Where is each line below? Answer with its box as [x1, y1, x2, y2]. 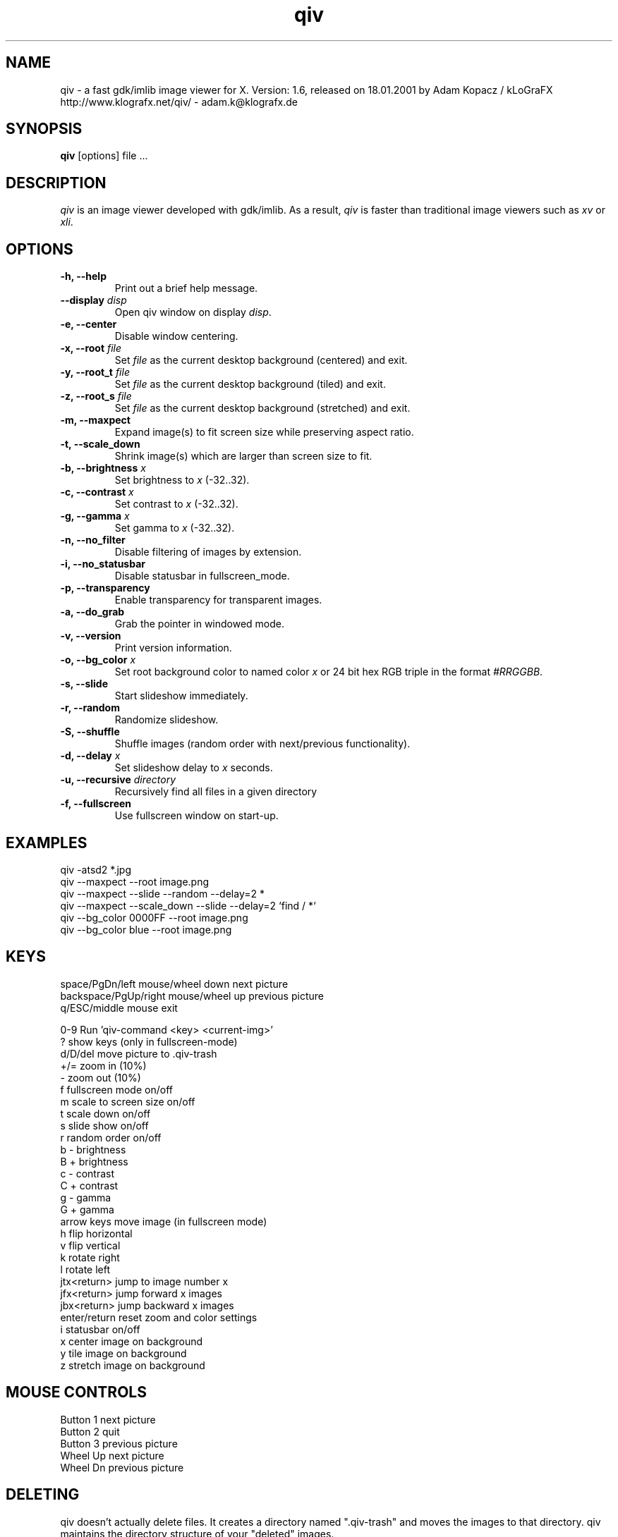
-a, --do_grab [60, 606, 125, 618]
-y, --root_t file [60, 366, 130, 379]
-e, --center [60, 318, 117, 331]
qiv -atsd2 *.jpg [60, 863, 132, 876]
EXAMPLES [6, 833, 87, 852]
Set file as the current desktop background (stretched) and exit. [114, 402, 411, 415]
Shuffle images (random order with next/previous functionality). [114, 737, 411, 750]
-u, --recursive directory [60, 773, 176, 786]
